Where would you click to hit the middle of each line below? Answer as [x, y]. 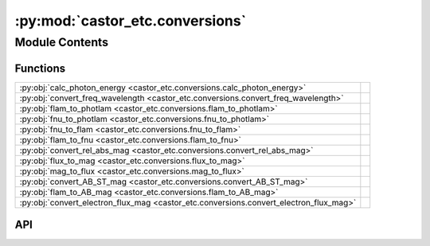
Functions [40, 68]
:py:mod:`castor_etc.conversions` [131, 21]
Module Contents [62, 42]
